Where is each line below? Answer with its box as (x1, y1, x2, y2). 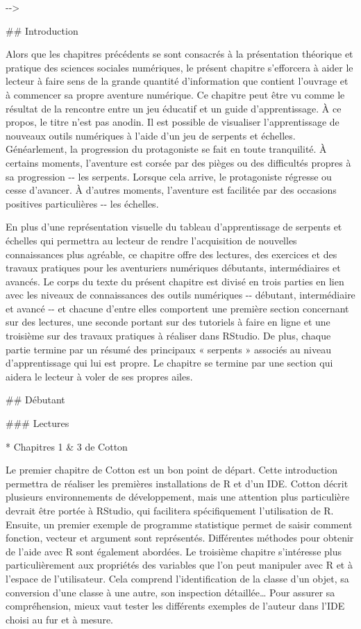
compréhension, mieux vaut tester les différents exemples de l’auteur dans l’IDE (6, 598, 345, 613)
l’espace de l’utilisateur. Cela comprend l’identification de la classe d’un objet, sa (6, 571, 349, 585)
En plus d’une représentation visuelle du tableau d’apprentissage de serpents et (6, 219, 342, 234)
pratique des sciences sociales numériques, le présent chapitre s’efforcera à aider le (6, 60, 353, 74)
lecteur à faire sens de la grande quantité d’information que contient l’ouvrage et (6, 74, 349, 88)
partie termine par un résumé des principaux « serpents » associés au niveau (6, 342, 331, 356)
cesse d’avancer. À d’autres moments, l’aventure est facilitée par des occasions (6, 183, 337, 197)
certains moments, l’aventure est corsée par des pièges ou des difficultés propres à (6, 155, 351, 169)
